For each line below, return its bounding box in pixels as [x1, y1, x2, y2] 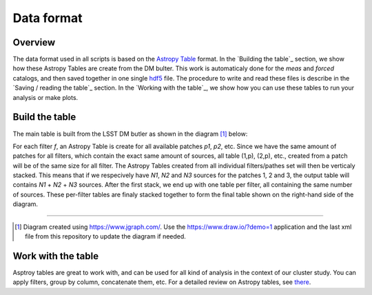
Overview [12, 37, 56, 48]
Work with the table [12, 250, 99, 262]
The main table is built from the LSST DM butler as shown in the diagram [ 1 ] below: [12, 130, 248, 138]
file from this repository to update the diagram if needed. [25, 232, 186, 241]
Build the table [12, 111, 76, 123]
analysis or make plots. [12, 93, 79, 101]
